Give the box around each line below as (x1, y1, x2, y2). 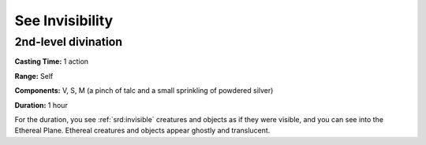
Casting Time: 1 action (14, 57, 89, 66)
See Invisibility (14, 12, 114, 29)
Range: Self (14, 71, 54, 80)
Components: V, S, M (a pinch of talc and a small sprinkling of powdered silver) (14, 86, 274, 95)
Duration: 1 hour (14, 100, 69, 110)
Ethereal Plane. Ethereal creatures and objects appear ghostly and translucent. (14, 126, 271, 136)
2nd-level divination (14, 35, 122, 49)
